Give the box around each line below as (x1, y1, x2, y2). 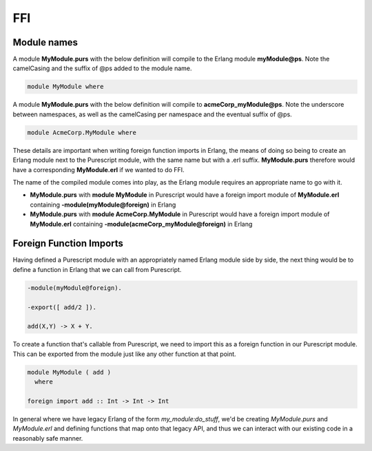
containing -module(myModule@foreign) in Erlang (30, 200, 176, 209)
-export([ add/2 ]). (27, 303, 96, 311)
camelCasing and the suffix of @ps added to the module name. (12, 64, 192, 72)
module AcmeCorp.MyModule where (27, 128, 137, 136)
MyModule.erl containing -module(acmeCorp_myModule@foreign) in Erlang (30, 220, 253, 228)
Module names (12, 36, 79, 48)
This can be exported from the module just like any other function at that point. (12, 350, 237, 358)
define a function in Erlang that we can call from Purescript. (12, 265, 182, 273)
